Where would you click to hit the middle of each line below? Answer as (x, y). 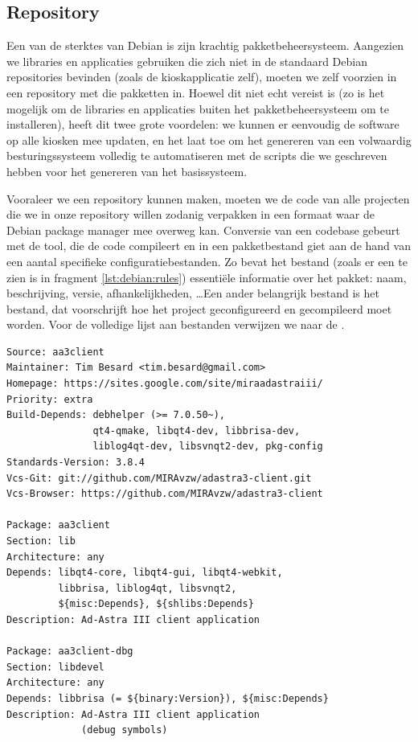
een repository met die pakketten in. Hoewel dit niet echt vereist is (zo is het (196, 92)
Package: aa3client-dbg (70, 652)
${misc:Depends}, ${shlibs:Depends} (156, 604)
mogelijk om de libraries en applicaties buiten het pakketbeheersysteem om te (198, 108)
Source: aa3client (55, 352)
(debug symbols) (125, 730)
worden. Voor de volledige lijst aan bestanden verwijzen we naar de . (176, 324)
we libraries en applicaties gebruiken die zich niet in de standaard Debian (187, 61)
